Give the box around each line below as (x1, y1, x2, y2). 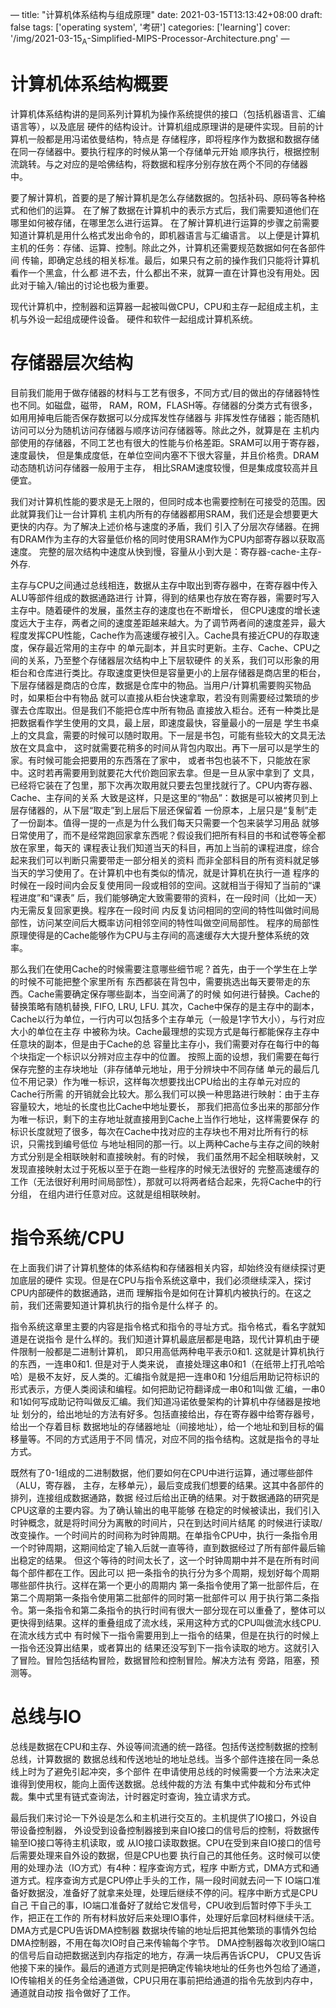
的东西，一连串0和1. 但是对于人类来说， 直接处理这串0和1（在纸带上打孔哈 (10, 1358, 317, 1370)
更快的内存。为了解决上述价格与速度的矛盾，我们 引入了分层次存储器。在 (10, 520, 311, 532)
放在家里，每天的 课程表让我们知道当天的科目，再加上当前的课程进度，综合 (10, 841, 320, 853)
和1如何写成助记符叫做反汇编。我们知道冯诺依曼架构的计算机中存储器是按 (10, 1395, 312, 1407)
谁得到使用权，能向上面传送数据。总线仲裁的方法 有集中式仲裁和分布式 (10, 1778, 302, 1790)
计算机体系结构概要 (10, 73, 169, 95)
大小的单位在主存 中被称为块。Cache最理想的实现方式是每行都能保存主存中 (10, 1025, 320, 1037)
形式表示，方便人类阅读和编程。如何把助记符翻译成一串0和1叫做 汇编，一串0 (10, 1383, 326, 1395)
